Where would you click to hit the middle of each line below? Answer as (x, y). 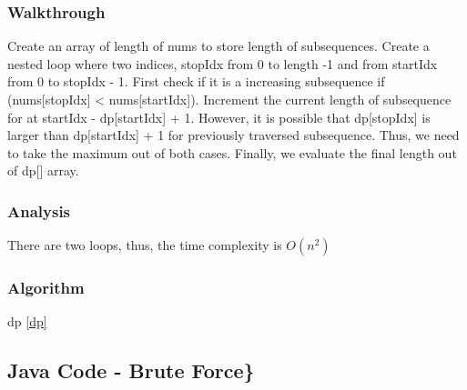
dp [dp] (27, 321)
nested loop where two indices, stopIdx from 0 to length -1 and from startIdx (223, 63)
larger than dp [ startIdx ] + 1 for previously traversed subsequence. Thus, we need (233, 135)
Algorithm (46, 288)
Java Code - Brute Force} (131, 370)
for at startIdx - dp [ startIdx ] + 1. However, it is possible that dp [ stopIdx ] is (219, 117)
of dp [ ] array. (43, 170)
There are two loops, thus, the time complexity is (145, 245)
